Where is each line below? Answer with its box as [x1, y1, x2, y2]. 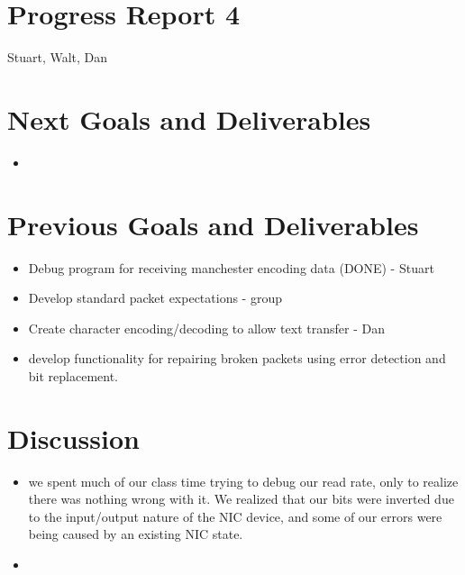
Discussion [7, 419, 140, 456]
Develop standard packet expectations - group [28, 288, 282, 307]
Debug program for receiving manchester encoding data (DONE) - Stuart [28, 258, 434, 277]
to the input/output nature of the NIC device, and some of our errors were [28, 507, 442, 525]
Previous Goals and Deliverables [7, 205, 419, 242]
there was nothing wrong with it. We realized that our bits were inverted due [28, 489, 454, 508]
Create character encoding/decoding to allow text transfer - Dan [28, 318, 385, 337]
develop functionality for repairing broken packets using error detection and [28, 349, 446, 368]
